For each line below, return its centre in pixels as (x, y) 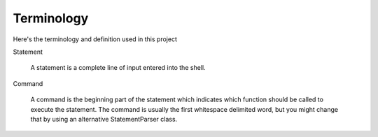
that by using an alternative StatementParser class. (104, 119)
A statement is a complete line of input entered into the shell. (118, 68)
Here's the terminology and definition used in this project (95, 39)
